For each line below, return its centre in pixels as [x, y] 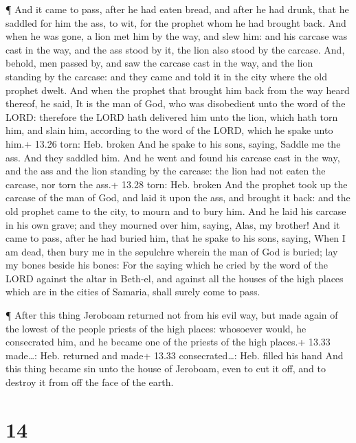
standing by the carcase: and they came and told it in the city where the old [167, 76]
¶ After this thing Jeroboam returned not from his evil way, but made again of [172, 315]
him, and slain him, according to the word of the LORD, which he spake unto [169, 130]
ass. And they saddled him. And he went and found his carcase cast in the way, [173, 157]
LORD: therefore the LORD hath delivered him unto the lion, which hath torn [172, 116]
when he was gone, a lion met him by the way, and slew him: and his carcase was [177, 36]
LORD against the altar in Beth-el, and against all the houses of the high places [175, 278]
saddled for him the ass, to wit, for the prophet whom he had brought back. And [176, 22]
